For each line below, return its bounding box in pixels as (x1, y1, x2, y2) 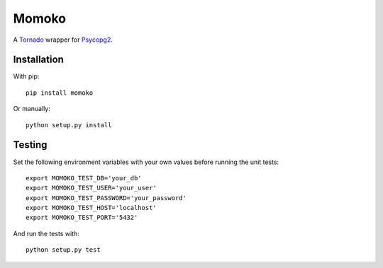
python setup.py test (26, 246, 101, 254)
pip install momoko (26, 88, 94, 97)
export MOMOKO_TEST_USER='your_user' (26, 184, 157, 192)
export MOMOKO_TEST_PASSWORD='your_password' (26, 194, 187, 202)
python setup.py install (26, 121, 112, 129)
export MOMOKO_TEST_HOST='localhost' (26, 204, 157, 212)
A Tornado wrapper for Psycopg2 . (13, 35, 113, 44)
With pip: (13, 72, 40, 81)
